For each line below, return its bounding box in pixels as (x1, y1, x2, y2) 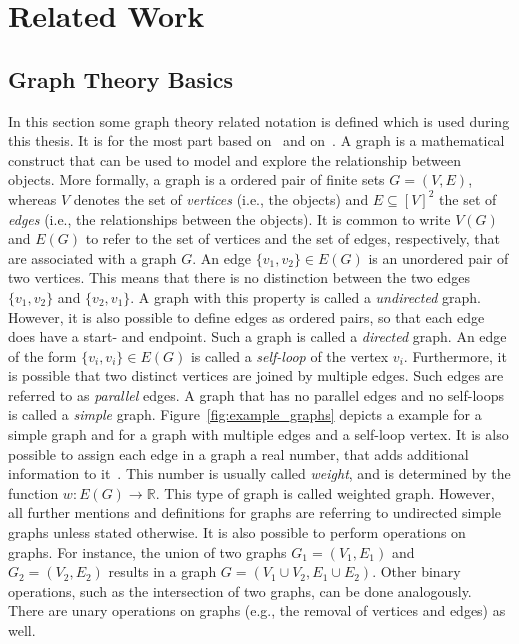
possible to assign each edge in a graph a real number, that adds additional (8, 443, 469, 464)
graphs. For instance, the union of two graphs (8, 541, 287, 562)
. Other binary (372, 561, 461, 582)
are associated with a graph (8, 247, 177, 268)
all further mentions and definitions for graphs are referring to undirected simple (8, 502, 502, 523)
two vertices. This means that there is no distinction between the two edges (8, 267, 471, 288)
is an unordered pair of (368, 247, 509, 268)
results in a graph (108, 561, 217, 582)
